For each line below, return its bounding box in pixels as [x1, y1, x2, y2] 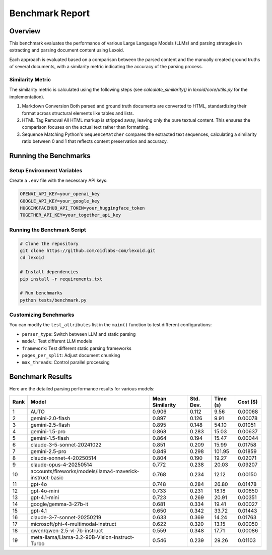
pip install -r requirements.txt [20, 276, 103, 282]
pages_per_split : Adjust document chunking [22, 352, 120, 358]
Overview [9, 27, 41, 35]
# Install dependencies [20, 269, 79, 275]
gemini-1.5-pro [30, 428, 65, 435]
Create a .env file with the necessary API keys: [9, 177, 108, 184]
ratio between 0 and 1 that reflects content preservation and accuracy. [22, 138, 168, 144]
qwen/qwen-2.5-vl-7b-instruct [30, 527, 103, 534]
